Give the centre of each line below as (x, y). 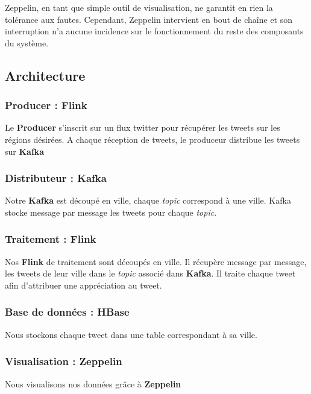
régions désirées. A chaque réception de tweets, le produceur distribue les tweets (152, 139)
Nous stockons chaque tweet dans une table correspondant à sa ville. (131, 334)
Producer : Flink (46, 105)
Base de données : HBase (67, 312)
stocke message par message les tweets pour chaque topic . (111, 212)
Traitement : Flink (51, 239)
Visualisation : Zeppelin (64, 361)
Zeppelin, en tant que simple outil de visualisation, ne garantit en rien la (139, 7)
